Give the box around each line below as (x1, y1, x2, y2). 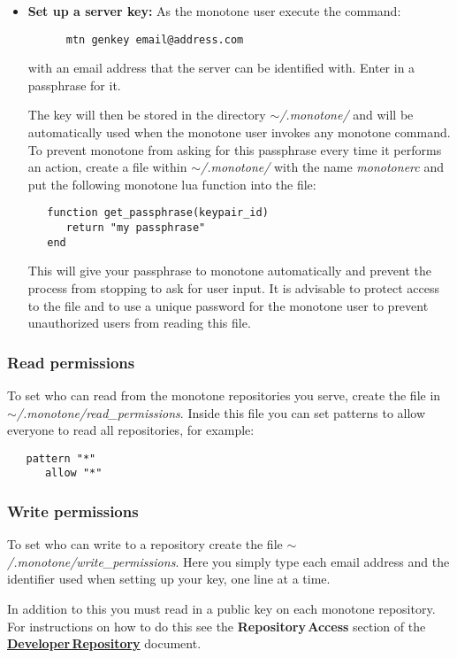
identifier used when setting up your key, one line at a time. (7, 569, 331, 588)
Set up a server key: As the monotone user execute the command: (27, 2, 401, 19)
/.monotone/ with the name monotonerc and (201, 158, 444, 176)
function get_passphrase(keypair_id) (47, 206, 269, 220)
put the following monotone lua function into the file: (27, 174, 316, 193)
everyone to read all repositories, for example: (7, 421, 255, 439)
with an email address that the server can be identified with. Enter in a (27, 58, 415, 77)
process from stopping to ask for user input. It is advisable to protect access (27, 278, 439, 297)
